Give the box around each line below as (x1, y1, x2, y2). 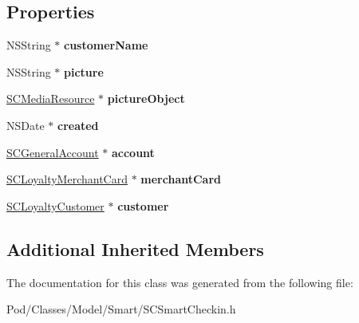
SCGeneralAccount (6, 144, 99, 160)
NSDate (6, 116, 45, 133)
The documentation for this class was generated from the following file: (6, 274, 353, 290)
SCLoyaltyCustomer (6, 197, 105, 214)
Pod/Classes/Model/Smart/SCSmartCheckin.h (6, 301, 236, 317)
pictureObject (107, 90, 185, 107)
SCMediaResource (6, 90, 95, 107)
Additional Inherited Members (6, 236, 264, 261)
